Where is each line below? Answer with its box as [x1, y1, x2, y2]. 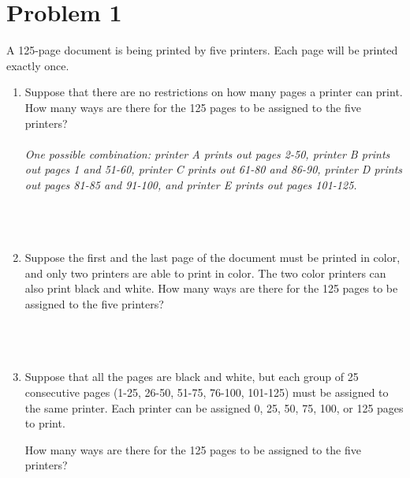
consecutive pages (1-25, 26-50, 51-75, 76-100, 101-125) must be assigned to [24, 384, 389, 400]
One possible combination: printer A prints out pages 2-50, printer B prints [24, 145, 390, 162]
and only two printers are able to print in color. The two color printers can [24, 264, 386, 281]
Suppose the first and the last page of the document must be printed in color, [24, 249, 401, 266]
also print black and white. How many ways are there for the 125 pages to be [24, 280, 398, 297]
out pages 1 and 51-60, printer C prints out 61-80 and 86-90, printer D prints [24, 161, 403, 177]
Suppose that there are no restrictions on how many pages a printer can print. [24, 84, 403, 100]
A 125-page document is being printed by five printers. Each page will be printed [6, 42, 398, 58]
